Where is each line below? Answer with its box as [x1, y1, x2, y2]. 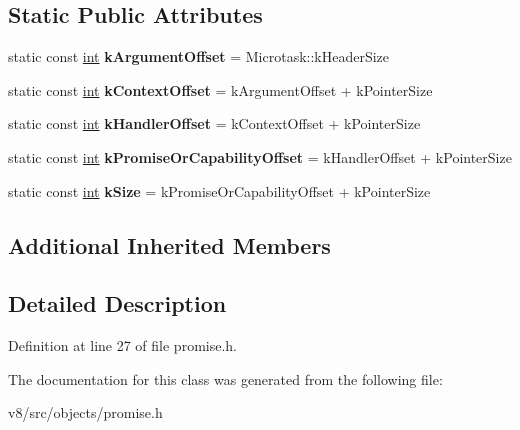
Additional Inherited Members [8, 229, 331, 260]
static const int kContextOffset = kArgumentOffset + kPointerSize [8, 79, 433, 100]
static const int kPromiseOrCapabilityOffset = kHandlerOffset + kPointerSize [8, 146, 512, 167]
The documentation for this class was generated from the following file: [8, 368, 443, 389]
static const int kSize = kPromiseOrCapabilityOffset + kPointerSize [8, 180, 431, 201]
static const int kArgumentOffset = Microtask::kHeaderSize [8, 46, 390, 67]
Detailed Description [8, 288, 227, 319]
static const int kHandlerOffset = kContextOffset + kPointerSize [8, 113, 421, 134]
